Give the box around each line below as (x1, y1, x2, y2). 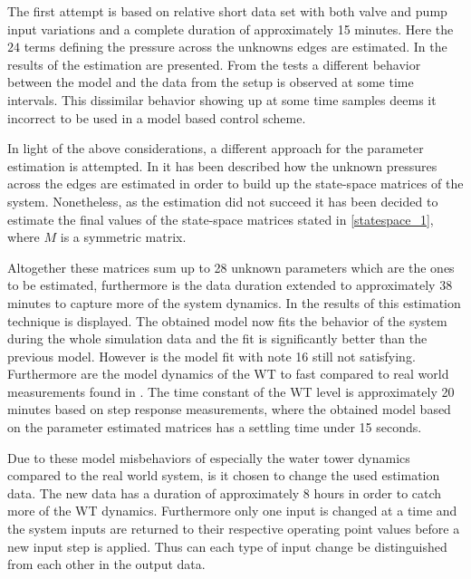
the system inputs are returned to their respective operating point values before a (7, 519, 460, 538)
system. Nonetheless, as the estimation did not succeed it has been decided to (7, 191, 438, 210)
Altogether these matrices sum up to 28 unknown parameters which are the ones (7, 257, 455, 276)
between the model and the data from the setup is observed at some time (7, 72, 414, 92)
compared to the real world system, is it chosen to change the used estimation (7, 466, 440, 485)
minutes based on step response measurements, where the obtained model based (7, 400, 451, 419)
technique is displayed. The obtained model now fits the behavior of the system (7, 311, 447, 330)
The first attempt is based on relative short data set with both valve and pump (7, 2, 447, 20)
